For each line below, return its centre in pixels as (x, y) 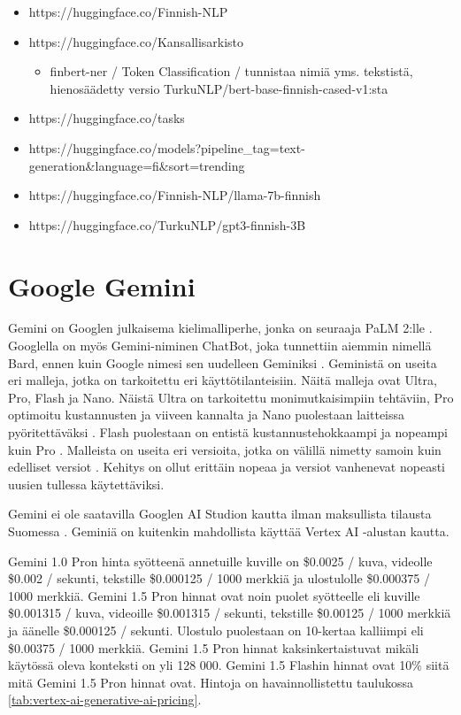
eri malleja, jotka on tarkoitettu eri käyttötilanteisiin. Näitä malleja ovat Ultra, (223, 380)
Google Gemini (102, 285)
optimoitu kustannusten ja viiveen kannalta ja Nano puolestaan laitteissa (207, 415)
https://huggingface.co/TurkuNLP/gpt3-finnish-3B (167, 224)
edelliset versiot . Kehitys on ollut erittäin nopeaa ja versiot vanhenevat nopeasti (227, 467)
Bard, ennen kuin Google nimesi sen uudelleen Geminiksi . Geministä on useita (223, 362)
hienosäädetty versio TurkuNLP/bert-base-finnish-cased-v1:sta (219, 88)
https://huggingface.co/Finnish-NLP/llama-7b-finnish (175, 195)
